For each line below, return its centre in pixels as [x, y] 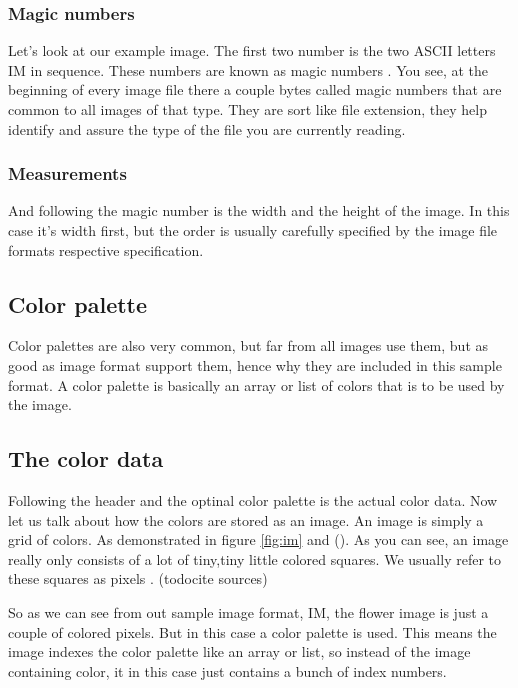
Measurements [67, 173]
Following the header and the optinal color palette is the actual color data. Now [253, 499]
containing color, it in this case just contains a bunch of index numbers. [227, 670]
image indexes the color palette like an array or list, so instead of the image [239, 651]
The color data [86, 458]
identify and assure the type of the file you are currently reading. [207, 128]
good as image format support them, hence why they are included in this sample [255, 364]
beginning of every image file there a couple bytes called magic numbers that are [255, 89]
